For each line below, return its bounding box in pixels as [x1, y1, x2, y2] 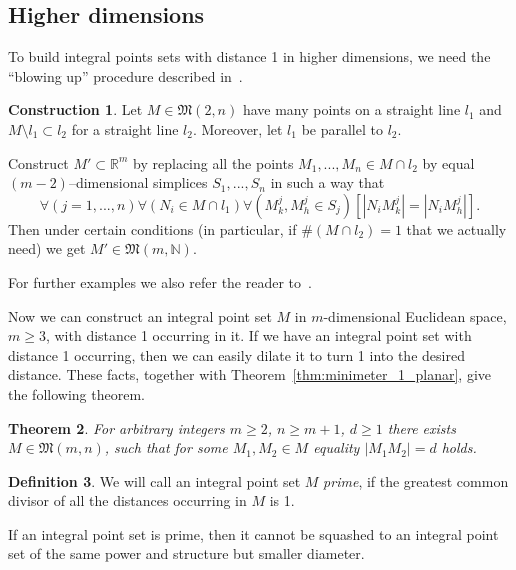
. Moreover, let [192, 118, 283, 139]
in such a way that [270, 172, 385, 193]
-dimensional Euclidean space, [323, 305, 507, 326]
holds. [441, 437, 477, 458]
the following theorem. [8, 383, 145, 404]
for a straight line [71, 118, 179, 139]
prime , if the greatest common [323, 470, 509, 491]
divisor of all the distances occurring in [8, 490, 247, 511]
